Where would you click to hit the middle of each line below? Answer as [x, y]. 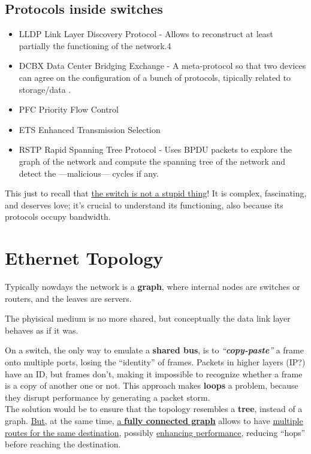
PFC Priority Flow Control [69, 109]
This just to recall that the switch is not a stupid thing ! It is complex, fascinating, [156, 193]
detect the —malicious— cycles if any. [89, 173]
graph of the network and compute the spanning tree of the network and [152, 161]
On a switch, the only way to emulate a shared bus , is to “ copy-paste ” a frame [154, 350]
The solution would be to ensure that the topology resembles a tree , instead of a [154, 409]
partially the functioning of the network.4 [95, 45]
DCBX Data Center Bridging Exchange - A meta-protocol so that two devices [162, 66]
